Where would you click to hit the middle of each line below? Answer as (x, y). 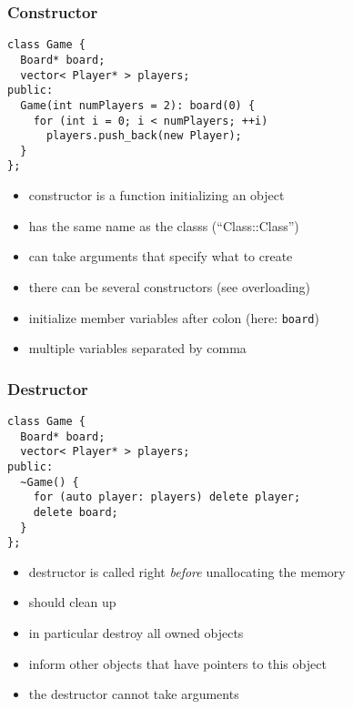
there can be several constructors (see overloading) (170, 286)
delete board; (76, 512)
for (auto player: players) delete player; (167, 497)
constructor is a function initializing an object (156, 195)
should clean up (72, 602)
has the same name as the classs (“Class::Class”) (164, 225)
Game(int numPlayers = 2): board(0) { (138, 105)
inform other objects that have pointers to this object (177, 663)
